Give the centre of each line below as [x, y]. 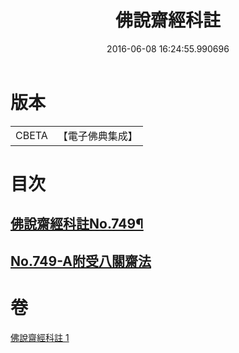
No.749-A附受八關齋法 [81, 261]
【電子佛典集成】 [97, 136]
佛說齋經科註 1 [40, 337]
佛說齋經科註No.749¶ [77, 224]
